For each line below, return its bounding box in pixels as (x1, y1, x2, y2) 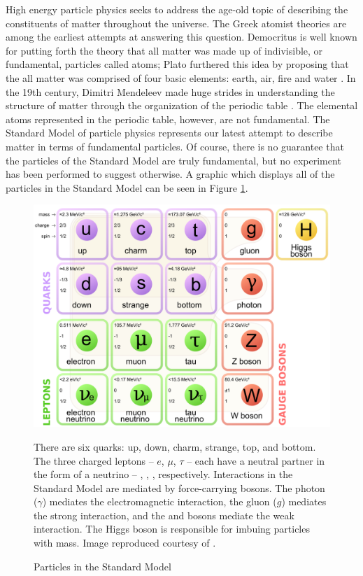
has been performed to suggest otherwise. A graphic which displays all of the (6, 167, 335, 181)
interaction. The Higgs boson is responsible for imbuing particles (34, 521, 310, 536)
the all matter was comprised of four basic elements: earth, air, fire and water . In (6, 70, 356, 85)
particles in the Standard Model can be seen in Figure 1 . (6, 180, 248, 195)
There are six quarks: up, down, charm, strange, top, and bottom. (34, 439, 316, 454)
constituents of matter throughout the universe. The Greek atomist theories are (6, 15, 347, 30)
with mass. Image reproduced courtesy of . (34, 535, 216, 550)
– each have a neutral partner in (187, 453, 325, 468)
